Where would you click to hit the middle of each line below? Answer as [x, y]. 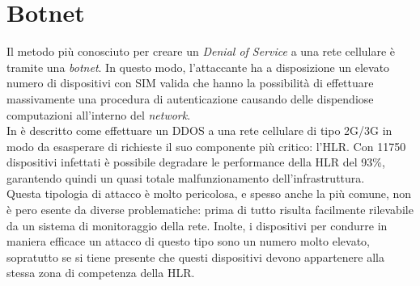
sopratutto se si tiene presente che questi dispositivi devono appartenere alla [195, 257]
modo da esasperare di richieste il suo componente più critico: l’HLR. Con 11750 [206, 146]
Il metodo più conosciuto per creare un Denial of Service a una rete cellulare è [201, 51]
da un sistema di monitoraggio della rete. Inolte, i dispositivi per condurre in [197, 225]
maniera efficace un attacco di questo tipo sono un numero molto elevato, [188, 241]
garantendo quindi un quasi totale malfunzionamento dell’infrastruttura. [186, 177]
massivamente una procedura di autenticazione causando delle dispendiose [190, 98]
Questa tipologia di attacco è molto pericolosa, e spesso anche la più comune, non [209, 193]
